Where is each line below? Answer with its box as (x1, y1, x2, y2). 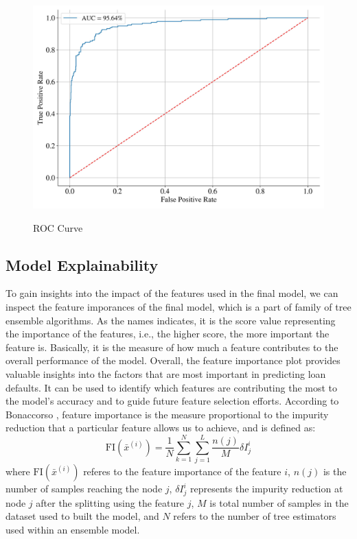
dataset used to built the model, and (5, 509, 159, 523)
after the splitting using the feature (36, 495, 184, 510)
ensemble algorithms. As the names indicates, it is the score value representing (5, 313, 336, 327)
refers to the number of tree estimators (173, 509, 336, 523)
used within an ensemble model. (5, 523, 140, 537)
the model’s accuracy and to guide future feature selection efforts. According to (5, 394, 339, 408)
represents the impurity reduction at (190, 481, 343, 496)
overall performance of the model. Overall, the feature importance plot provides (5, 353, 341, 368)
